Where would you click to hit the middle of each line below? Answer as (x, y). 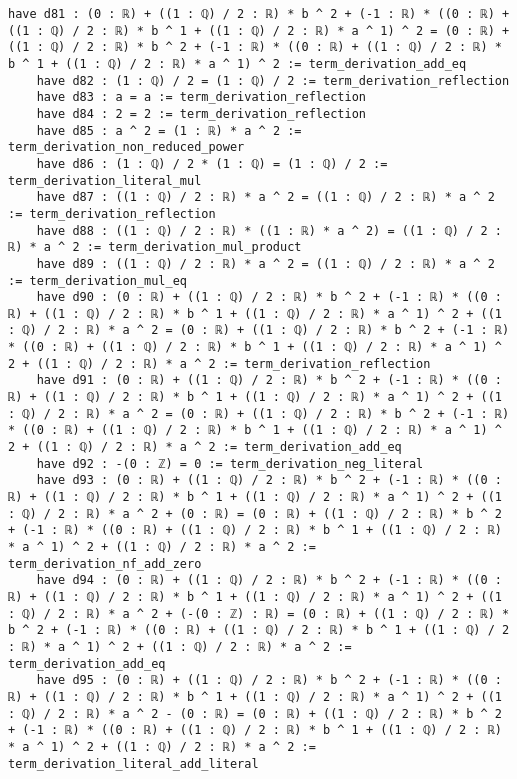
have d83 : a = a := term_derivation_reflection (201, 97)
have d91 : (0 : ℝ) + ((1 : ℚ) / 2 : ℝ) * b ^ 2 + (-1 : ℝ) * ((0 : (269, 380)
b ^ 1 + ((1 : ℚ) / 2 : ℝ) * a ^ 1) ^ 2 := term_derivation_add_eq (237, 63)
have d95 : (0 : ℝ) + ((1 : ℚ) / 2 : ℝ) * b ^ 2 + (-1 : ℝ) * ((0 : (269, 680)
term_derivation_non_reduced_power (126, 147)
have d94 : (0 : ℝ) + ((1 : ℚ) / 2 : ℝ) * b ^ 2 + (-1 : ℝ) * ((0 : (269, 580)
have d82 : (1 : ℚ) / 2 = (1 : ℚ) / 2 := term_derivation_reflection (273, 80)
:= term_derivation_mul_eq (97, 280)
